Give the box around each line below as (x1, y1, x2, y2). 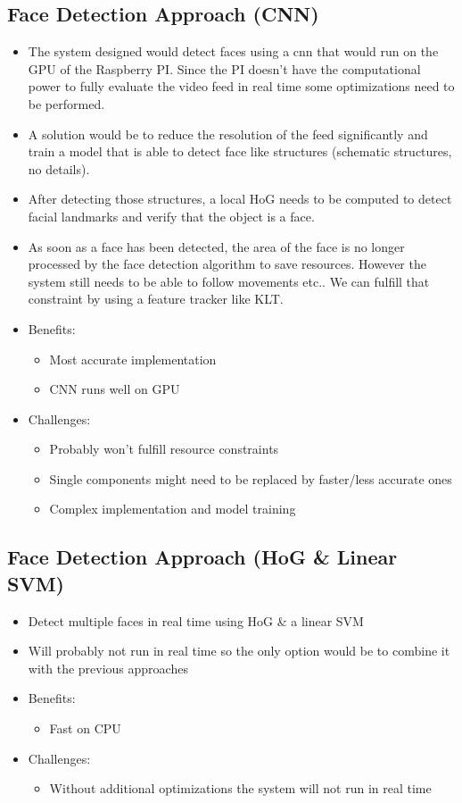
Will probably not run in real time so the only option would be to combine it (28, 641, 450, 660)
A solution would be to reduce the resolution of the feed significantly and (28, 124, 428, 143)
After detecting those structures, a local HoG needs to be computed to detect (28, 189, 452, 208)
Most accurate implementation (49, 349, 217, 368)
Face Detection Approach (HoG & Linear (7, 543, 398, 571)
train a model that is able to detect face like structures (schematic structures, (28, 142, 452, 161)
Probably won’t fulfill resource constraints (49, 439, 279, 458)
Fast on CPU (49, 719, 121, 738)
